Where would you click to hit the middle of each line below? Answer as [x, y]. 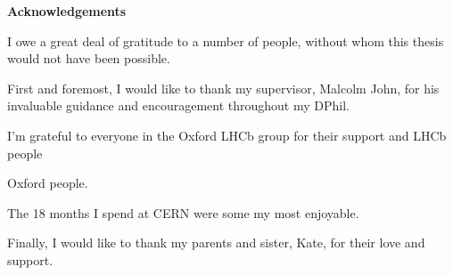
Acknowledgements [67, 11]
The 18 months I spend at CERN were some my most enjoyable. [183, 212]
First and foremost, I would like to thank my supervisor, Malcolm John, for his [223, 88]
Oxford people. [48, 183]
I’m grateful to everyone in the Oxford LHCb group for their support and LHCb [227, 135]
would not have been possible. [89, 58]
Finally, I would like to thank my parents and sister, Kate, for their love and [216, 243]
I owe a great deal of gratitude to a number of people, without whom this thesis [226, 40]
